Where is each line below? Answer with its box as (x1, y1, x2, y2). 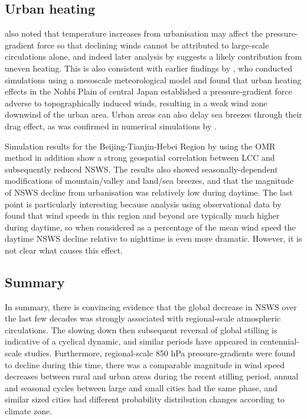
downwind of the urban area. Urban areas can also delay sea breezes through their (5, 108, 302, 121)
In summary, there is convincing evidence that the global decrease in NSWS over (5, 300, 297, 313)
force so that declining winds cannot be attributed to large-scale (37, 38, 269, 51)
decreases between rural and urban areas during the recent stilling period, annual (5, 370, 299, 382)
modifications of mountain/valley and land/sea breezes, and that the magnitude (5, 174, 294, 187)
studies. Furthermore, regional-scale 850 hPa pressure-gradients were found (24, 347, 295, 359)
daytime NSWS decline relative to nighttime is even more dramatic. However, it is (5, 232, 302, 245)
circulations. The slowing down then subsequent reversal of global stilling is (5, 323, 277, 336)
